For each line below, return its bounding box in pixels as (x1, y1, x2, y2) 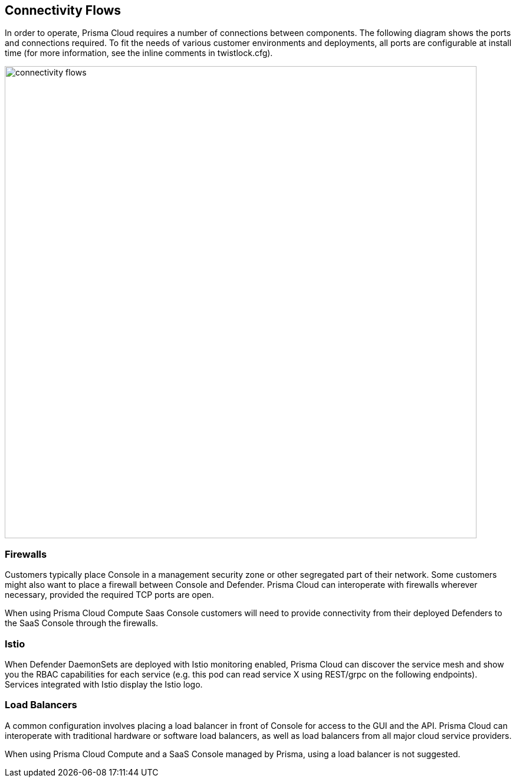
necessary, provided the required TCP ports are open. (5, 590, 214, 600)
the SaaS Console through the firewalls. (5, 618, 159, 629)
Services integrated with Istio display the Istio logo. (5, 679, 203, 689)
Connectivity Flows (5, 3, 121, 18)
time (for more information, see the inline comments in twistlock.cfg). (5, 48, 273, 58)
